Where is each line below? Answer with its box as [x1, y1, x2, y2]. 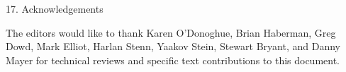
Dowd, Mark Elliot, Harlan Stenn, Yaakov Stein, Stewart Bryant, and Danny [6, 39, 340, 54]
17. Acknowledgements [6, 1, 104, 16]
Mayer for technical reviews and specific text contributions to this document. [6, 52, 340, 67]
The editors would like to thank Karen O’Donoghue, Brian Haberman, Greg [6, 25, 336, 40]
